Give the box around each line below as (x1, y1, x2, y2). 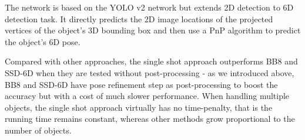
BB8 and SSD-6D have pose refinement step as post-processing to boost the (5, 78, 278, 90)
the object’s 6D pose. (5, 35, 81, 47)
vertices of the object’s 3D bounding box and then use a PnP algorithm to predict (5, 24, 301, 36)
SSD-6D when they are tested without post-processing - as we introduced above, (5, 66, 294, 78)
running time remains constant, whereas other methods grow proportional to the (5, 112, 295, 125)
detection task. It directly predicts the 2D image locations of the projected (5, 12, 273, 25)
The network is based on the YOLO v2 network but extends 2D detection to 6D (5, 1, 294, 13)
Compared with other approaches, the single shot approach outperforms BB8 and (5, 55, 298, 67)
